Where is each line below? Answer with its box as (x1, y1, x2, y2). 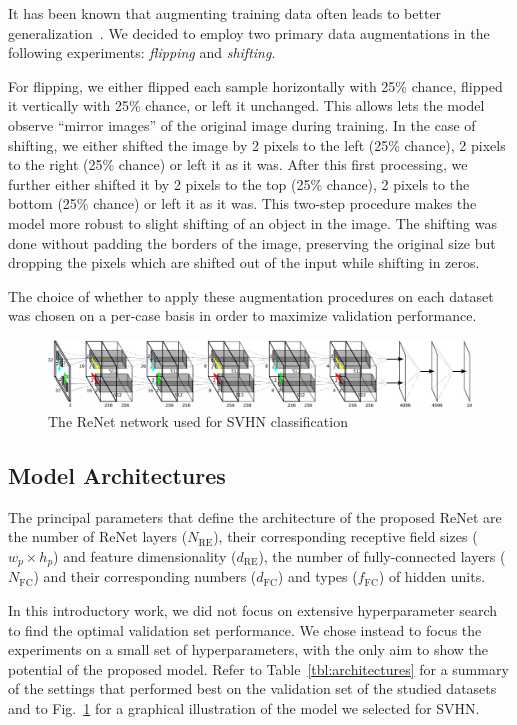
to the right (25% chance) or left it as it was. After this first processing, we (8, 154, 468, 175)
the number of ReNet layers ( (8, 526, 188, 547)
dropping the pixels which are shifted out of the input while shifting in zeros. (8, 252, 480, 273)
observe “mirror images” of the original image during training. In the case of (8, 114, 476, 135)
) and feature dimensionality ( (53, 545, 237, 566)
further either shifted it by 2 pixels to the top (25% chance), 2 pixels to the (8, 173, 470, 194)
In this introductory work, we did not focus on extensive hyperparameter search (8, 600, 498, 621)
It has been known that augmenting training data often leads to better (8, 3, 442, 23)
